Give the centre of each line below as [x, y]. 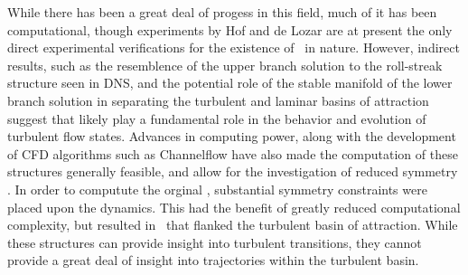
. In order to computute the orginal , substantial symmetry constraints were [217, 189]
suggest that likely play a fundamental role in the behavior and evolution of [217, 118]
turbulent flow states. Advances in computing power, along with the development [232, 136]
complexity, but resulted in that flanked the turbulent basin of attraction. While [233, 225]
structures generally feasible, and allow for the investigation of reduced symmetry [233, 171]
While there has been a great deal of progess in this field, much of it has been [222, 12]
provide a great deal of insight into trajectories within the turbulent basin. [213, 260]
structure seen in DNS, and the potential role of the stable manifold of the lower [230, 83]
